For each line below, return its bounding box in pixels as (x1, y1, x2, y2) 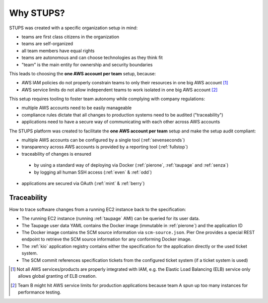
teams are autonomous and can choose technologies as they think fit (21, 55, 163, 61)
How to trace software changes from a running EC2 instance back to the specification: (9, 206, 186, 212)
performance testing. (18, 289, 62, 295)
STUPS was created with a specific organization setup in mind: (9, 25, 138, 31)
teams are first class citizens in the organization (21, 34, 119, 40)
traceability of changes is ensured (21, 151, 91, 157)
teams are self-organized (21, 41, 73, 47)
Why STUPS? (9, 7, 65, 18)
